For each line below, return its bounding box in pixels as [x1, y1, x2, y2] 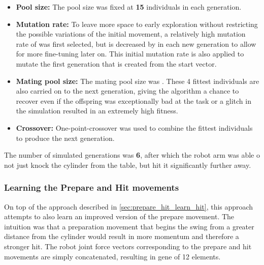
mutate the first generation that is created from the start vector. [16, 58, 217, 69]
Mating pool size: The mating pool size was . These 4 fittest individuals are [16, 75, 259, 86]
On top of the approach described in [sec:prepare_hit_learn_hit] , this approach [4, 201, 253, 212]
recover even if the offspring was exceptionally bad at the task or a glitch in [16, 95, 251, 106]
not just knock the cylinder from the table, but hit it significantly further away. [4, 159, 251, 170]
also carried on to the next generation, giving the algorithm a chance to [16, 85, 239, 96]
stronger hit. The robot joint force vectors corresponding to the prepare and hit [4, 241, 252, 251]
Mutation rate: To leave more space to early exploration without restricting [16, 18, 258, 29]
